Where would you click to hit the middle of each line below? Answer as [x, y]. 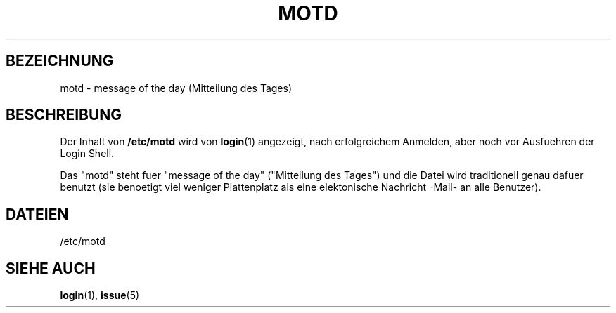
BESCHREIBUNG [64, 115]
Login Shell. [87, 154]
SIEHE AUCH [51, 268]
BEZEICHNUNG [60, 61]
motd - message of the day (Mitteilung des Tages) [176, 88]
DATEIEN [37, 214]
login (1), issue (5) [100, 295]
